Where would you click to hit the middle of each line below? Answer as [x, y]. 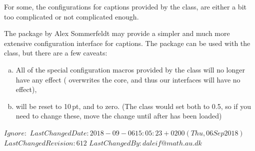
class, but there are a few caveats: [56, 53]
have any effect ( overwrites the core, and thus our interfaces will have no [128, 79]
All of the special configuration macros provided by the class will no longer [130, 69]
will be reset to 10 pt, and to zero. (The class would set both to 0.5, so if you [133, 106]
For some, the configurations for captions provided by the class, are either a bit [125, 6]
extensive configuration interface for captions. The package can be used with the [127, 43]
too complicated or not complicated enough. [71, 16]
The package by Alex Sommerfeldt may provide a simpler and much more [117, 33]
